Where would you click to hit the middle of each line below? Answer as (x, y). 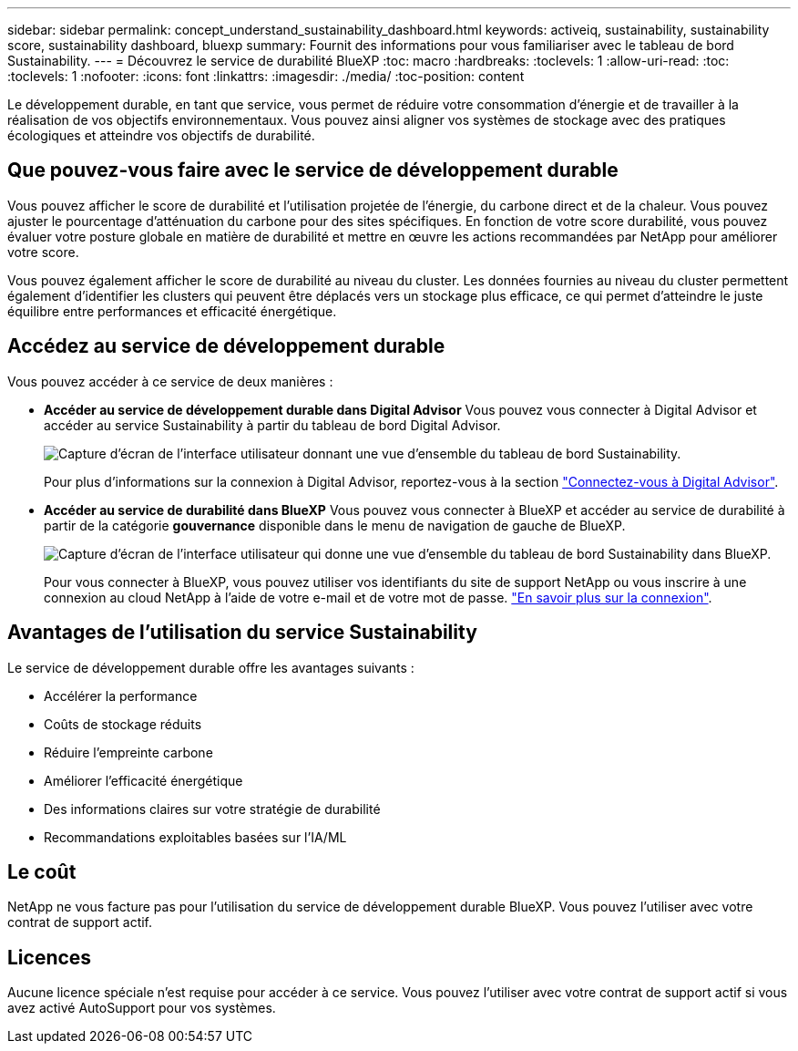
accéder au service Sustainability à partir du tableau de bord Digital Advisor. (272, 425)
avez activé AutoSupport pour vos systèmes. (142, 1008)
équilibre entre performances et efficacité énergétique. (172, 311)
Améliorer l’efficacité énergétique (143, 780)
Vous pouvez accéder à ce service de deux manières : (170, 381)
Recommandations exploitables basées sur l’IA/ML (195, 837)
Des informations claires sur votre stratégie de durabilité (212, 809)
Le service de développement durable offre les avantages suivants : (211, 667)
